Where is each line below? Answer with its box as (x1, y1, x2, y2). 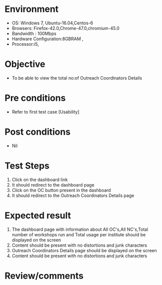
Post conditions (4, 126, 71, 137)
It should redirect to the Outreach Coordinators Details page (11, 192, 134, 198)
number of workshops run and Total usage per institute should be (11, 231, 146, 237)
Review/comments (4, 270, 84, 282)
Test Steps (4, 160, 50, 171)
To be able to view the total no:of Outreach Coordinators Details (11, 75, 142, 81)
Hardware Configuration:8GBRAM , (11, 36, 84, 42)
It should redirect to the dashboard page (11, 182, 95, 188)
